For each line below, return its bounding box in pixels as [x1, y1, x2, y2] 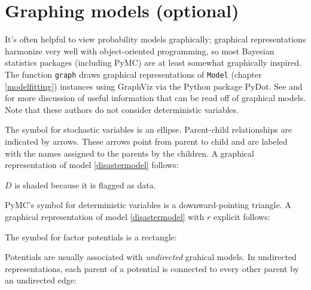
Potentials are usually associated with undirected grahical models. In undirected [5, 251, 297, 263]
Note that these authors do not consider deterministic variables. [5, 103, 239, 115]
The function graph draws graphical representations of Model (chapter [5, 68, 262, 80]
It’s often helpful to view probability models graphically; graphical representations [5, 33, 306, 45]
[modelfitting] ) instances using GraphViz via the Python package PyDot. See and [5, 80, 303, 92]
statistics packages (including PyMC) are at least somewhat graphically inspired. [5, 56, 301, 69]
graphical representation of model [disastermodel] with [5, 210, 205, 222]
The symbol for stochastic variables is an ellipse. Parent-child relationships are [5, 123, 292, 136]
